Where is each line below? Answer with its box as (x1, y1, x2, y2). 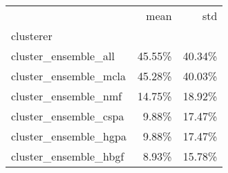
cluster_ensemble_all (11, 48, 115, 64)
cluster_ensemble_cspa (11, 108, 124, 124)
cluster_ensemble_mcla (11, 68, 126, 84)
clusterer (11, 28, 53, 44)
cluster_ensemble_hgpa (11, 128, 126, 144)
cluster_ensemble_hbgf (11, 148, 124, 164)
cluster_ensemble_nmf (11, 88, 122, 104)
